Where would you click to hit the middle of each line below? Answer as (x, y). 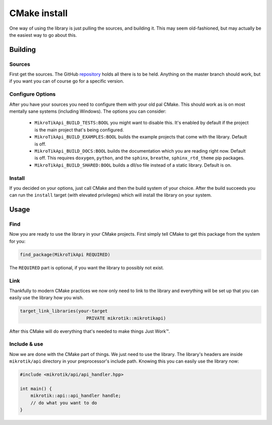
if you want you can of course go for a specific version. (67, 81)
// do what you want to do (64, 403)
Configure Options (32, 94)
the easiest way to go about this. (43, 35)
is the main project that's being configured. (79, 130)
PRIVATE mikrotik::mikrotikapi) (126, 318)
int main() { (36, 388)
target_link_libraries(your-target (64, 311)
